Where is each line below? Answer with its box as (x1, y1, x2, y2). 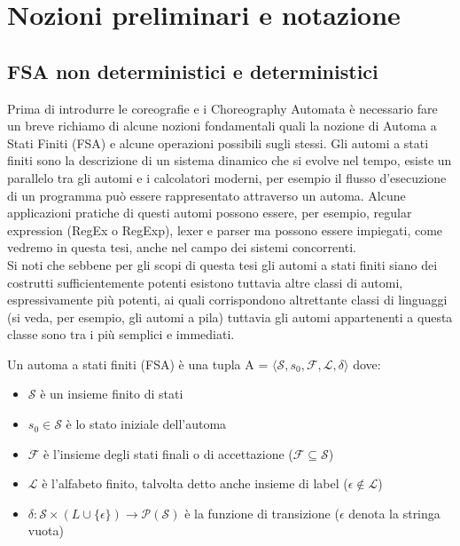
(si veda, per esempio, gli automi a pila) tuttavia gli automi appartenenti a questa (7, 307, 453, 326)
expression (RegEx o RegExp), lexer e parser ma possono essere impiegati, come (7, 220, 443, 239)
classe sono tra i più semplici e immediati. (7, 325, 235, 344)
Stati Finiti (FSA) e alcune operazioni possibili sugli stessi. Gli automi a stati (7, 133, 429, 152)
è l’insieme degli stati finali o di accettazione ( (43, 444, 293, 463)
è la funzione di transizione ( (184, 503, 339, 522)
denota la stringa (348, 503, 441, 522)
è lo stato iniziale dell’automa (66, 415, 227, 433)
